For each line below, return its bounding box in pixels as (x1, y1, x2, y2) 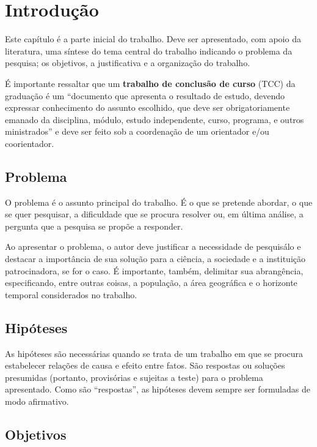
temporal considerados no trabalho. (5, 288, 137, 301)
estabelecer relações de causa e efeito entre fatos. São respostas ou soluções (5, 359, 285, 372)
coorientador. (5, 137, 54, 149)
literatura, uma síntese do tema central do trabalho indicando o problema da (5, 44, 293, 57)
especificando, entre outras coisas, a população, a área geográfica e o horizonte (5, 276, 297, 289)
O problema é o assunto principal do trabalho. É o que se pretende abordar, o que (5, 195, 313, 208)
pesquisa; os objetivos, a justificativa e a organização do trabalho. (5, 56, 250, 69)
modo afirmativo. (5, 395, 69, 407)
